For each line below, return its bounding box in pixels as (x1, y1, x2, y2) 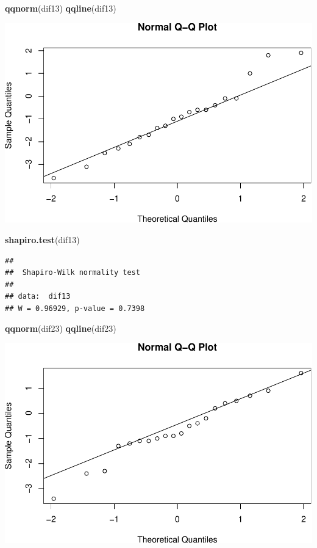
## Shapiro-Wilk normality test (5, 268, 140, 277)
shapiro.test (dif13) (5, 233, 80, 246)
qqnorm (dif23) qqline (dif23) (5, 322, 116, 335)
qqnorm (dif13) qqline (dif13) (5, 2, 116, 14)
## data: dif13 (5, 292, 71, 301)
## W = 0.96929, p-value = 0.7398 (5, 304, 145, 313)
